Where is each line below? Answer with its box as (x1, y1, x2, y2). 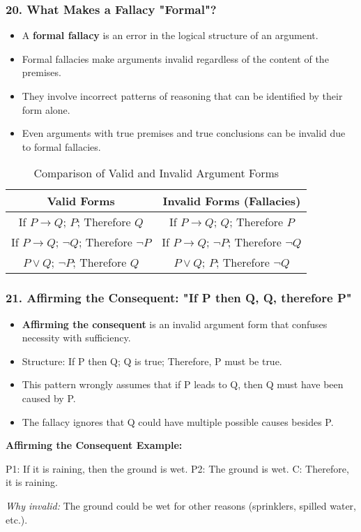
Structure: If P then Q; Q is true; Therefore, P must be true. (22, 353, 282, 368)
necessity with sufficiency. (22, 330, 131, 345)
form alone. (22, 102, 70, 117)
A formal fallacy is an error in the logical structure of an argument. (22, 28, 318, 43)
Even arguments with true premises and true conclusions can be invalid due (22, 126, 346, 140)
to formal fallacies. (22, 139, 101, 154)
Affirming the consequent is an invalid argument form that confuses (22, 316, 328, 331)
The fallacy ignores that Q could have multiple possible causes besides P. (22, 414, 334, 429)
